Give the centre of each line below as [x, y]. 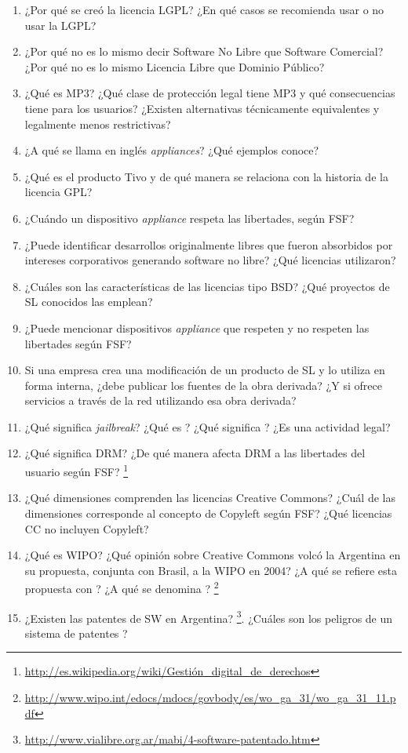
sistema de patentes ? [76, 633]
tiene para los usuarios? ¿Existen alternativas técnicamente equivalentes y [202, 108]
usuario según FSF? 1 [76, 470]
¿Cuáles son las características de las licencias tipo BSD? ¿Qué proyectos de [207, 286]
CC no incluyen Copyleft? [87, 528]
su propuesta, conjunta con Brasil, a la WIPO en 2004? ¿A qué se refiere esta [211, 570]
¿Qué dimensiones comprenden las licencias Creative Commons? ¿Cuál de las [210, 498]
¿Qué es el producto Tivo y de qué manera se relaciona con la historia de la [206, 176]
